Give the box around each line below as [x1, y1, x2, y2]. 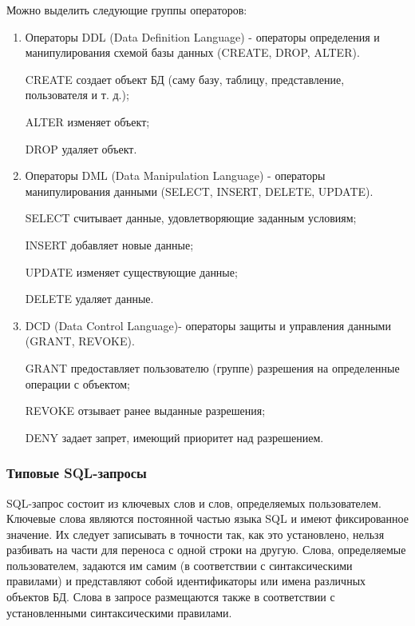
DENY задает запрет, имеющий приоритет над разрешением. [25, 429, 324, 445]
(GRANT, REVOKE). [25, 333, 135, 349]
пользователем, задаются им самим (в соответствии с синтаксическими [6, 556, 353, 573]
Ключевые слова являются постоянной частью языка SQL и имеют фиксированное [6, 510, 409, 527]
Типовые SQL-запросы [6, 463, 147, 483]
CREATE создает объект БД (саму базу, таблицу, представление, [25, 70, 345, 87]
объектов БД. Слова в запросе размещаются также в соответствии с [6, 588, 335, 605]
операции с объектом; [25, 375, 130, 392]
